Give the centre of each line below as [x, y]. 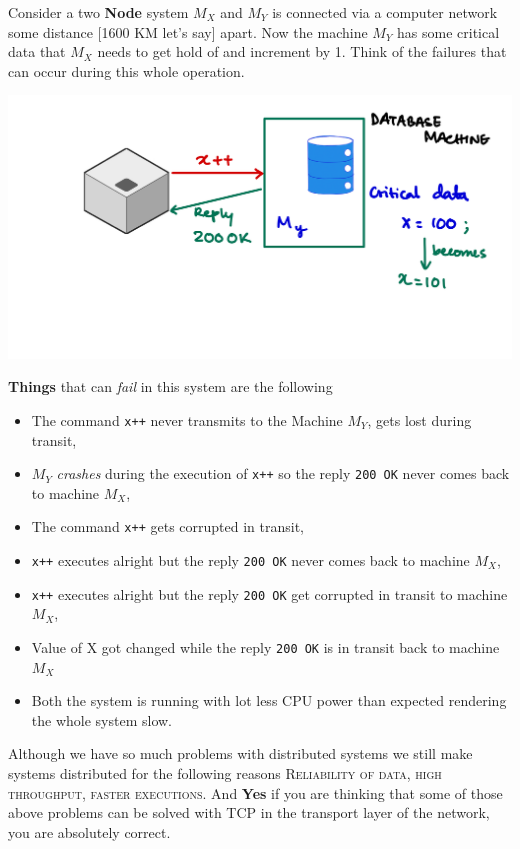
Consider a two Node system [98, 12]
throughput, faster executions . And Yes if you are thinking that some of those [255, 792]
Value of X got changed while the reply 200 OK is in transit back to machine [265, 646]
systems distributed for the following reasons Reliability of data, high [225, 772]
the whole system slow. [101, 719]
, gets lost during [419, 419]
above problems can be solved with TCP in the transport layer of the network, [249, 812]
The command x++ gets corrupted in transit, [167, 526]
